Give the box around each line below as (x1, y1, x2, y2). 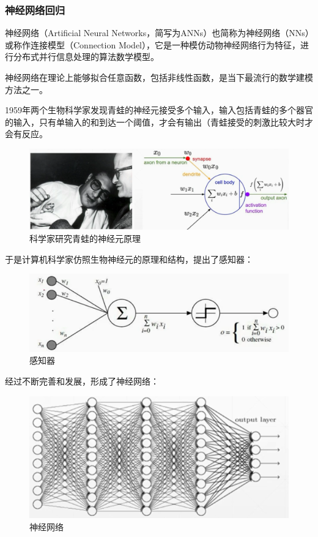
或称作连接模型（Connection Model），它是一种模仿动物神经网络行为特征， (5, 38, 301, 51)
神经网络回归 (5, 2, 65, 17)
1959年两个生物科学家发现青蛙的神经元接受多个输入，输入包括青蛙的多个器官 (5, 103, 313, 116)
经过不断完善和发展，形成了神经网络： (5, 375, 159, 388)
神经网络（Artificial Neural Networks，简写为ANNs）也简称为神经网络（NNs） (5, 26, 309, 39)
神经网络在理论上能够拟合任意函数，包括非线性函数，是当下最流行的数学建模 (5, 71, 313, 83)
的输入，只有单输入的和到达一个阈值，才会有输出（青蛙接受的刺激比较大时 (5, 115, 305, 128)
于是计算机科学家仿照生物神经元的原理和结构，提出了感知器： (5, 252, 253, 265)
